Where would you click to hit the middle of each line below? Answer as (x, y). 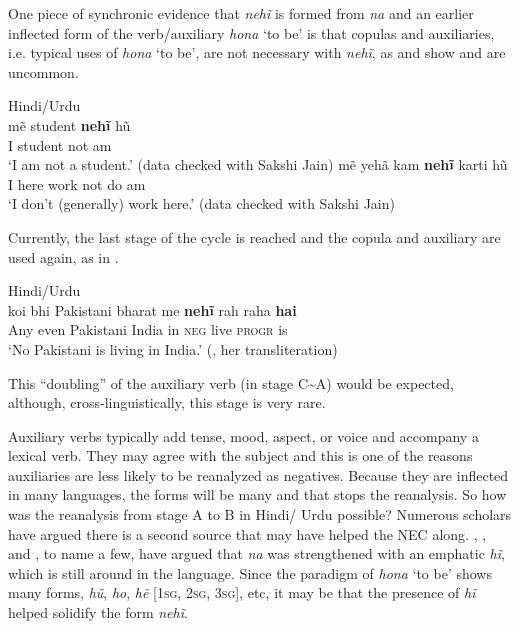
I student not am (60, 144)
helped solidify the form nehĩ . (98, 612)
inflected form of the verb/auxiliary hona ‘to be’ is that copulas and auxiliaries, (251, 32)
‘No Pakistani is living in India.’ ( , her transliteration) (173, 348)
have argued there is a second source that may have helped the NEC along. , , (247, 533)
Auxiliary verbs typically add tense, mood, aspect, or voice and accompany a (243, 435)
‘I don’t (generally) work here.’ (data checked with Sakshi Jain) (201, 203)
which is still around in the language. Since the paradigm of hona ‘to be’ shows (250, 572)
